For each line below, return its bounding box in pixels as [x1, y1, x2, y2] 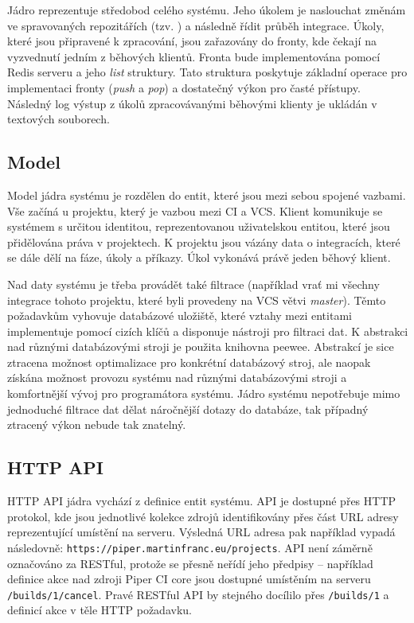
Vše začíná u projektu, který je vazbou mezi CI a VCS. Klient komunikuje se [7, 202, 383, 219]
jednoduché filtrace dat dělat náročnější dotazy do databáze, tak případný [7, 400, 369, 417]
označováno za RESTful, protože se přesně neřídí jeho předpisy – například [7, 555, 373, 571]
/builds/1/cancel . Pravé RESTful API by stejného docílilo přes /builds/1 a [7, 586, 389, 602]
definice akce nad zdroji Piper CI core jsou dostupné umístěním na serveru [7, 570, 371, 587]
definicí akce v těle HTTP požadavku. [7, 602, 192, 618]
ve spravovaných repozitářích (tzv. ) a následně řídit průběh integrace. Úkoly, [7, 17, 385, 33]
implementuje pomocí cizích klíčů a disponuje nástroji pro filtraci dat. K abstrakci [7, 322, 408, 339]
